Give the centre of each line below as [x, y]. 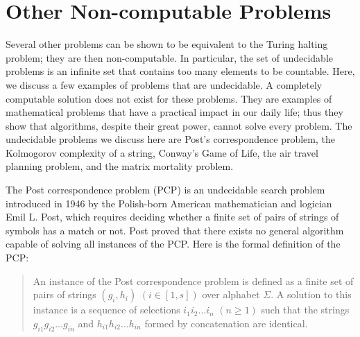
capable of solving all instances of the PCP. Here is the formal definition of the [173, 244]
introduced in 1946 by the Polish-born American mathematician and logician [169, 203]
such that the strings [305, 310]
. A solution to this [311, 294]
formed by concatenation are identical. [226, 323]
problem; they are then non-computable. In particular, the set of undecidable [169, 57]
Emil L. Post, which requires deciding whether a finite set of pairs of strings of [172, 217]
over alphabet [231, 294]
